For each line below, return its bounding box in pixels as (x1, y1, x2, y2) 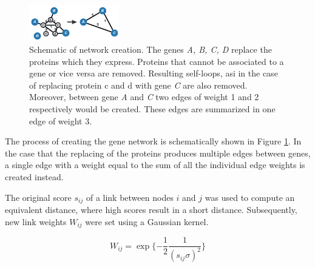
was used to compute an (205, 191, 295, 203)
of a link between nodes (86, 191, 174, 203)
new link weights (5, 215, 67, 228)
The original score (5, 191, 72, 203)
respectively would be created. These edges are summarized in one (29, 102, 276, 115)
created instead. (5, 170, 64, 183)
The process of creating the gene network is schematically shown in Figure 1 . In (5, 135, 302, 147)
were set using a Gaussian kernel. (85, 215, 209, 228)
